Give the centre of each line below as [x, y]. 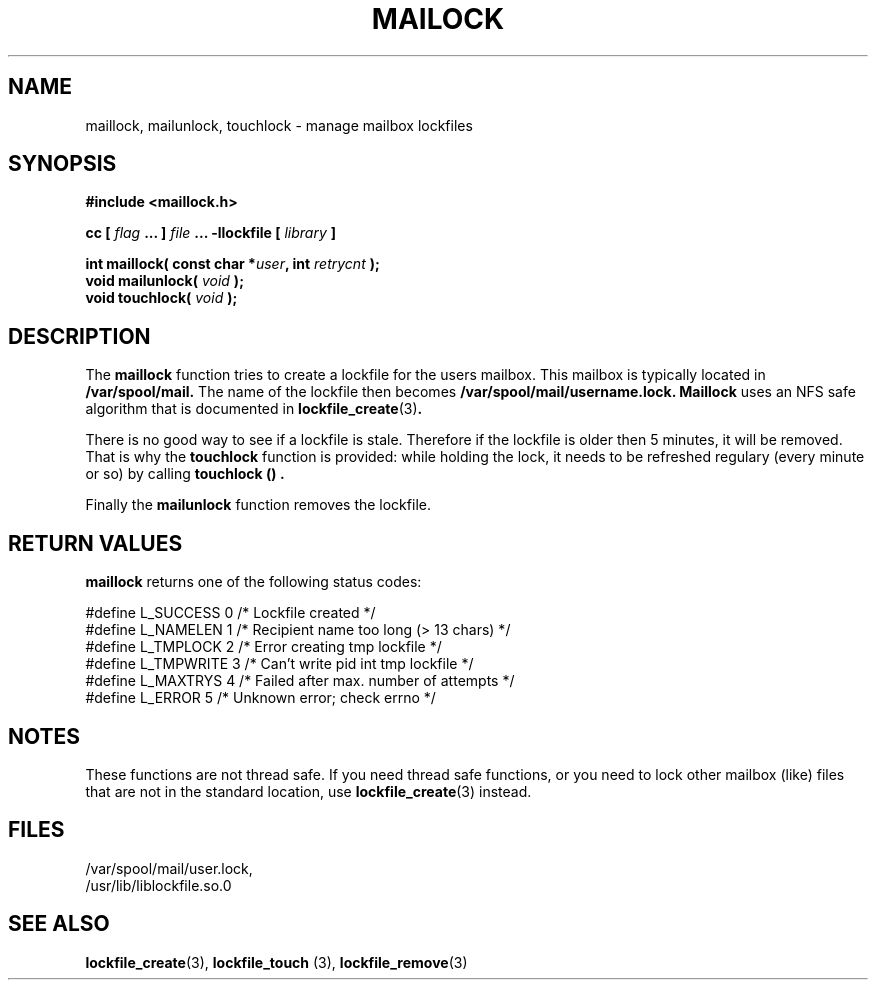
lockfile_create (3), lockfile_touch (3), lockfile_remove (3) [276, 962]
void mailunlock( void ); [164, 281]
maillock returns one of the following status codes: [253, 582]
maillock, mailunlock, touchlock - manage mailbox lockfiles [279, 125]
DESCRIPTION [79, 336]
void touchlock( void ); [161, 298]
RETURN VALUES [95, 543]
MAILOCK [438, 19]
